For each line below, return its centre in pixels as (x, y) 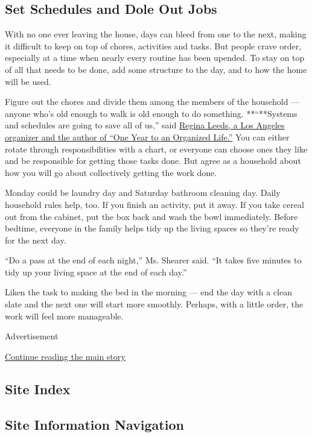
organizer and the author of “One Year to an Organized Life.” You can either (147, 137)
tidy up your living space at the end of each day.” (96, 272)
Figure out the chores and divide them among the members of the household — (152, 102)
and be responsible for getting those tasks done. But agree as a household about (153, 161)
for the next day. (36, 240)
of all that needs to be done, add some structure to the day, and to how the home (156, 69)
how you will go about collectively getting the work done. (111, 172)
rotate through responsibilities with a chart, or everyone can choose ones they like (156, 149)
